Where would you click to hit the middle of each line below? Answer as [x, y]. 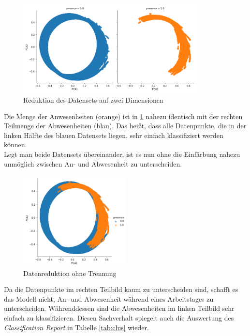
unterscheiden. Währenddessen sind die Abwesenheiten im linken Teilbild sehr [119, 308]
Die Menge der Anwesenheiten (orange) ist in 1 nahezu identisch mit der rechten [123, 116]
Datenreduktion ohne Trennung [70, 273]
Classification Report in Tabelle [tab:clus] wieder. [76, 327]
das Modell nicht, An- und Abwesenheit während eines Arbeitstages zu [109, 298]
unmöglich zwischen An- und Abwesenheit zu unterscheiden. [93, 163]
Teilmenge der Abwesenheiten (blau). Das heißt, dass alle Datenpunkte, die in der [125, 126]
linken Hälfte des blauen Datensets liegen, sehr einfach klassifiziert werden [114, 135]
